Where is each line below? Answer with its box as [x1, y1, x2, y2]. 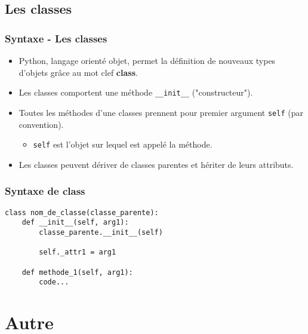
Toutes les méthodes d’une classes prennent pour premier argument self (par [19, 106, 303, 118]
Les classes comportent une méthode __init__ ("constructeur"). [19, 86, 253, 99]
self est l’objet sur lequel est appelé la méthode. [33, 138, 212, 151]
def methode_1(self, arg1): [21, 268, 133, 277]
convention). [19, 118, 64, 130]
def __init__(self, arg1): [21, 218, 129, 227]
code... [39, 278, 69, 287]
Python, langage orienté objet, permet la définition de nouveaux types [19, 54, 276, 66]
